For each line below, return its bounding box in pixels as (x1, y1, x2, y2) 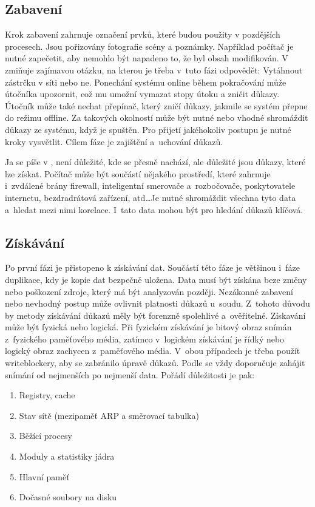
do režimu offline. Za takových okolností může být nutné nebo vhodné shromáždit (5, 111, 308, 124)
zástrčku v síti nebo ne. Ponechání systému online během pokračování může (5, 75, 286, 88)
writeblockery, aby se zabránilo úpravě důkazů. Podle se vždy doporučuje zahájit (5, 356, 305, 369)
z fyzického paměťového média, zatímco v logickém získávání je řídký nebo (5, 332, 285, 345)
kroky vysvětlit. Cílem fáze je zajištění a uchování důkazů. (5, 135, 223, 148)
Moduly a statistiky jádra (19, 450, 115, 463)
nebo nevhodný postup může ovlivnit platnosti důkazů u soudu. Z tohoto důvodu (5, 297, 310, 310)
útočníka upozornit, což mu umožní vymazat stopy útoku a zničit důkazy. (5, 87, 280, 100)
